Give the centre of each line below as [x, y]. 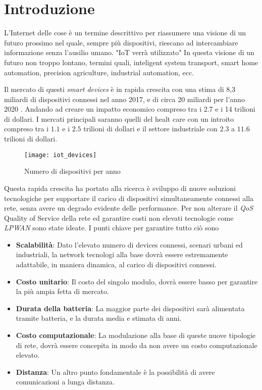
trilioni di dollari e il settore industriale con [150, 129]
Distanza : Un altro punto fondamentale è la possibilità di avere [115, 372]
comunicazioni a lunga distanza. [65, 382]
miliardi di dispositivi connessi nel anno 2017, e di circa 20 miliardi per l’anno [124, 99]
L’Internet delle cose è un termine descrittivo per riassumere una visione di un [125, 33]
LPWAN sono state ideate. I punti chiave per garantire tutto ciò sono [112, 228]
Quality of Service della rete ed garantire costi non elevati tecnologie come [119, 217]
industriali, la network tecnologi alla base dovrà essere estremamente [122, 254]
